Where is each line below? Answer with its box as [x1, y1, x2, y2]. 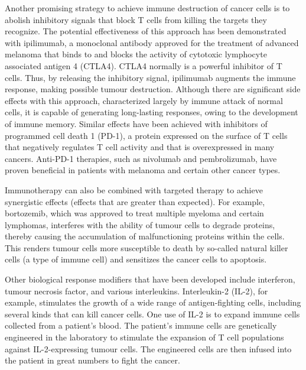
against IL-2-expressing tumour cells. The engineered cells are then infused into [5, 342, 292, 355]
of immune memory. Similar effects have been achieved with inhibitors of [5, 117, 268, 129]
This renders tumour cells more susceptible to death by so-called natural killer [5, 241, 288, 254]
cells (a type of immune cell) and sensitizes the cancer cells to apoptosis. [5, 253, 267, 265]
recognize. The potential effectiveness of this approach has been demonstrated [5, 25, 287, 37]
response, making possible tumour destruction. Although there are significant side [5, 83, 301, 95]
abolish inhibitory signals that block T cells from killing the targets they [5, 13, 267, 25]
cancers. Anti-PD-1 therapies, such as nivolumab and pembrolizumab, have [5, 152, 277, 164]
